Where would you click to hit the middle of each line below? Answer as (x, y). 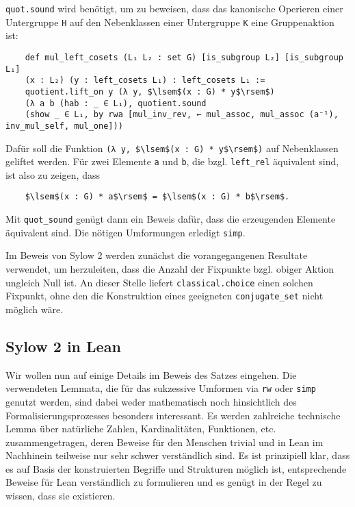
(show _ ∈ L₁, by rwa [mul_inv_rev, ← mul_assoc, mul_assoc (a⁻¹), (182, 115)
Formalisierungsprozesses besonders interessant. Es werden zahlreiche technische (173, 415)
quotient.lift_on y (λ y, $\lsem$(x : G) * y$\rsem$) (150, 91)
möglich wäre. (35, 309)
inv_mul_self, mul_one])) (64, 126)
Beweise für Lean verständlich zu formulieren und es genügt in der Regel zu (164, 482)
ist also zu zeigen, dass (53, 174)
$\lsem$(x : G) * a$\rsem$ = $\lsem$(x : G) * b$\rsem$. (157, 197)
